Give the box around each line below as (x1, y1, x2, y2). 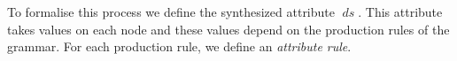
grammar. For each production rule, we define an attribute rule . (7, 37, 352, 56)
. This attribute (358, 3, 443, 20)
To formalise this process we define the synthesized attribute (7, 3, 335, 20)
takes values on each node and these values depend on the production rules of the (7, 19, 450, 38)
